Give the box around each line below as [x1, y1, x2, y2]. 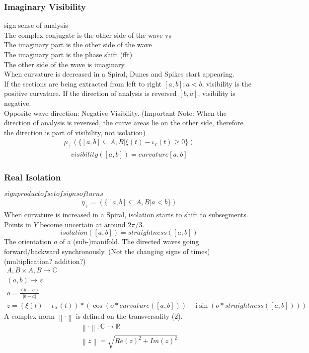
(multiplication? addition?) [4, 256, 86, 266]
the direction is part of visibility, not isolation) [4, 127, 146, 137]
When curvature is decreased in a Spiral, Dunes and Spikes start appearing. [4, 69, 234, 79]
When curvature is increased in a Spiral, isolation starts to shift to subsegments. [4, 209, 248, 220]
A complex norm [4, 310, 55, 321]
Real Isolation [4, 171, 61, 183]
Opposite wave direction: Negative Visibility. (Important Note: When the [4, 107, 227, 118]
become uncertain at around [40, 219, 126, 229]
